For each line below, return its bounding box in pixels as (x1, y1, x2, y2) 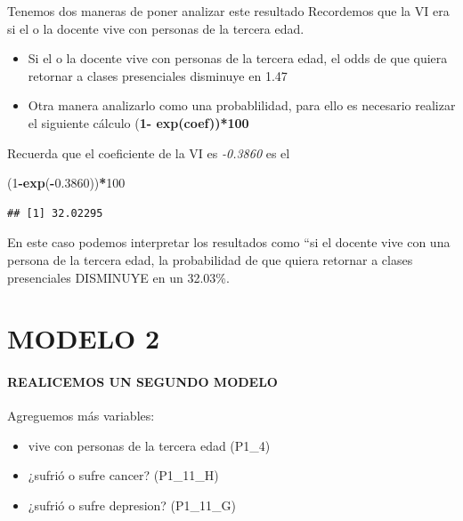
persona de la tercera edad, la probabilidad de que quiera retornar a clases (7, 250, 413, 269)
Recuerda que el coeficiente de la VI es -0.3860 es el (7, 143, 290, 162)
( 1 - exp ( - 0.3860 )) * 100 (7, 173, 126, 192)
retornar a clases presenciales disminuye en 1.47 (28, 66, 288, 84)
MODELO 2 (7, 320, 160, 357)
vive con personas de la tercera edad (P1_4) (28, 436, 271, 454)
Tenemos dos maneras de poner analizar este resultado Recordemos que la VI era (7, 2, 450, 20)
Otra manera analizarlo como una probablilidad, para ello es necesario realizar (28, 96, 456, 115)
